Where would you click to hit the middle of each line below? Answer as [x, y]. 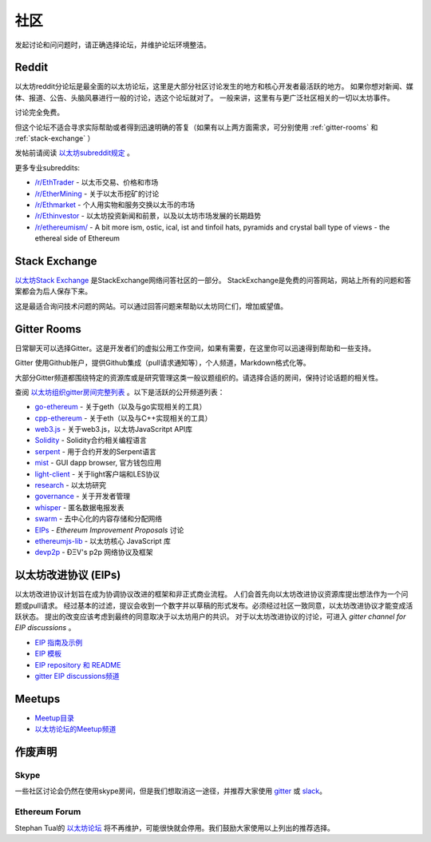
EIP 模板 [48, 654]
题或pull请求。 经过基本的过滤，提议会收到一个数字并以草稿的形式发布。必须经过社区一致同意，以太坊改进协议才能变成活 [214, 605]
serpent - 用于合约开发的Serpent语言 [96, 451]
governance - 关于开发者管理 [83, 497]
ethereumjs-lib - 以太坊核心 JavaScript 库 [103, 541]
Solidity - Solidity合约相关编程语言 [91, 441]
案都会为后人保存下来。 [53, 291]
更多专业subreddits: [47, 167]
